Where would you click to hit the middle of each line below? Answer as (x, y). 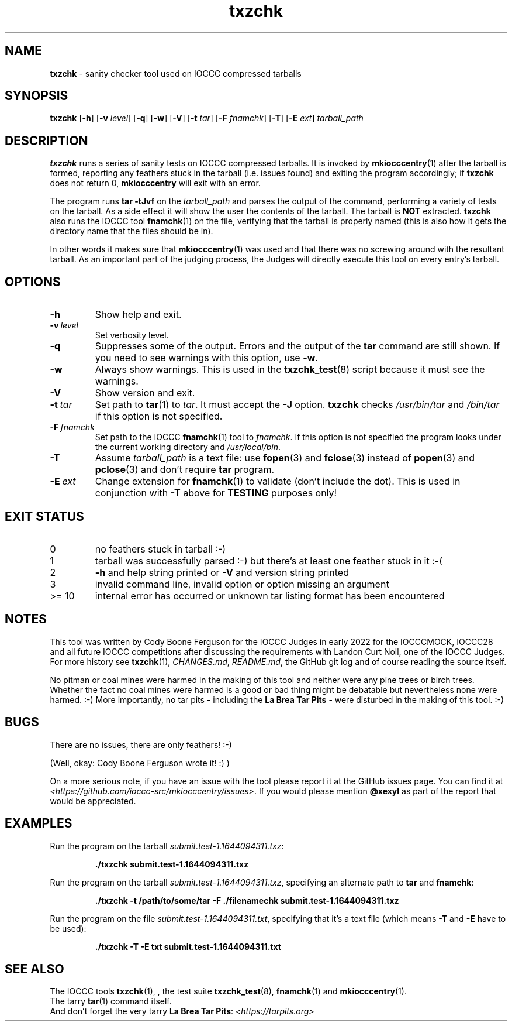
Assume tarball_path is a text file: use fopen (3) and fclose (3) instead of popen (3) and (285, 458)
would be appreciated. (93, 801)
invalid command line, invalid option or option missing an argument (242, 584)
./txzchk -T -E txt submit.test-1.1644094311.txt (188, 946)
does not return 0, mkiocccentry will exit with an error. (155, 183)
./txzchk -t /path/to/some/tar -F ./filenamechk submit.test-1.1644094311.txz (247, 900)
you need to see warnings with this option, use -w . (206, 358)
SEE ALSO (34, 969)
